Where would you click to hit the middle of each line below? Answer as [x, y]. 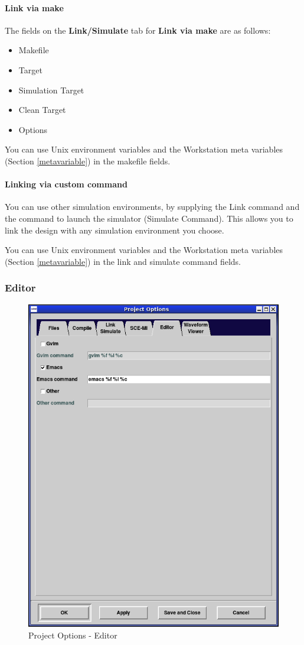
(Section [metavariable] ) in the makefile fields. [88, 161]
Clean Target [42, 110]
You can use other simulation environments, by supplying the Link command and [152, 207]
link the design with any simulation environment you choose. [115, 230]
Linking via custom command [66, 184]
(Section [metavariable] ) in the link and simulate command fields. [123, 261]
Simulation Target [51, 90]
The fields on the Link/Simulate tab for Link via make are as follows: [138, 30]
